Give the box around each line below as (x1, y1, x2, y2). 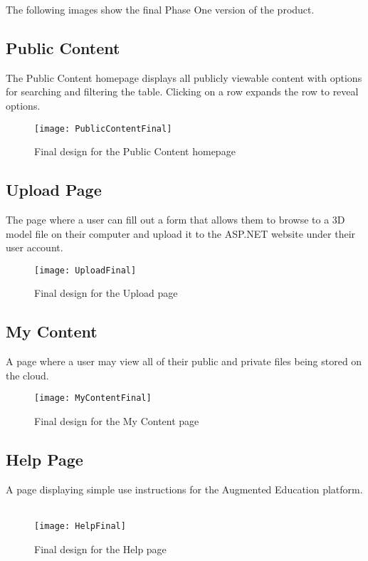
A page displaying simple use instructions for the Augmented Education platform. (6, 481, 363, 496)
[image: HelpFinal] (34, 521, 126, 532)
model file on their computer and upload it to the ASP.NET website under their (6, 226, 356, 241)
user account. (6, 240, 63, 255)
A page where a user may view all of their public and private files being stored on (6, 354, 362, 369)
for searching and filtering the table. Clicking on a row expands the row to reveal (6, 84, 359, 99)
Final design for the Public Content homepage (34, 144, 236, 159)
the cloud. (6, 367, 49, 382)
